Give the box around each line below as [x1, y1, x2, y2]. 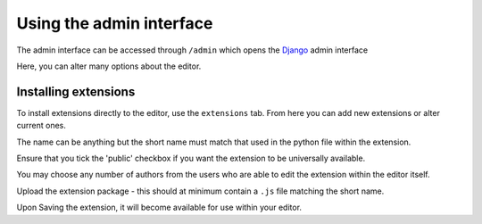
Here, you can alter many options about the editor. [16, 61, 202, 71]
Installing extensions [16, 84, 136, 99]
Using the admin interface [16, 13, 213, 33]
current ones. [16, 120, 67, 131]
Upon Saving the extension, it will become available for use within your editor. [16, 202, 303, 213]
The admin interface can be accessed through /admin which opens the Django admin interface [16, 45, 369, 55]
